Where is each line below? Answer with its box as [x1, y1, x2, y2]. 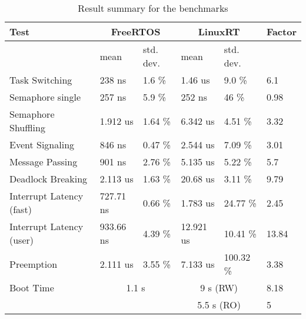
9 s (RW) [200, 281, 238, 294]
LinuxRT [198, 25, 240, 38]
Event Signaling [9, 138, 75, 151]
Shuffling [9, 121, 45, 134]
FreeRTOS [111, 25, 161, 38]
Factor [266, 25, 297, 38]
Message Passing [9, 155, 78, 168]
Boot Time [9, 281, 54, 294]
